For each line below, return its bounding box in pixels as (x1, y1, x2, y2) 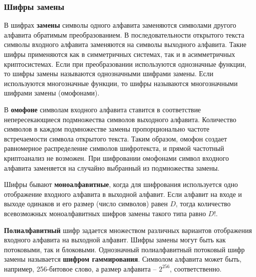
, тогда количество (176, 198, 231, 209)
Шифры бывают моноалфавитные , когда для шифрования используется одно (4, 179, 238, 189)
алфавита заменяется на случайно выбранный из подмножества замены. (4, 162, 220, 173)
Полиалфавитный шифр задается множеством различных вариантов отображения (4, 225, 252, 235)
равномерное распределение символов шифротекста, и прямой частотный (4, 143, 224, 153)
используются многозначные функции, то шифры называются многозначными (4, 78, 238, 88)
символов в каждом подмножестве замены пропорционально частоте (4, 124, 210, 134)
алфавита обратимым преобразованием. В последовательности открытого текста (4, 29, 245, 40)
